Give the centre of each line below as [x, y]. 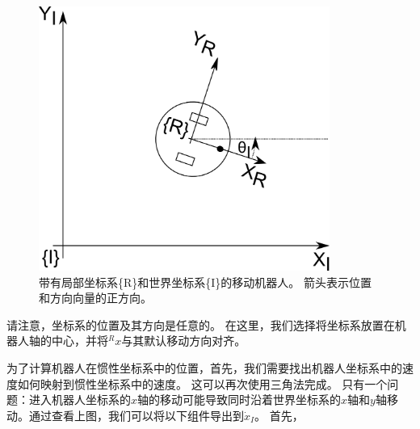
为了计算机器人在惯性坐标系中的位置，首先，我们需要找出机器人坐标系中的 [204, 367]
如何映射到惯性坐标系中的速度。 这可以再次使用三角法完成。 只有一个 [202, 383]
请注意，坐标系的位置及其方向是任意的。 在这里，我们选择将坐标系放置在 [201, 324]
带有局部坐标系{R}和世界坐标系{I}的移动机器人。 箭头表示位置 [206, 282]
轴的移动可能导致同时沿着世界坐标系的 [239, 400]
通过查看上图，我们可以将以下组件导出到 [136, 415]
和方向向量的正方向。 [95, 298]
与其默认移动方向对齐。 [184, 341]
